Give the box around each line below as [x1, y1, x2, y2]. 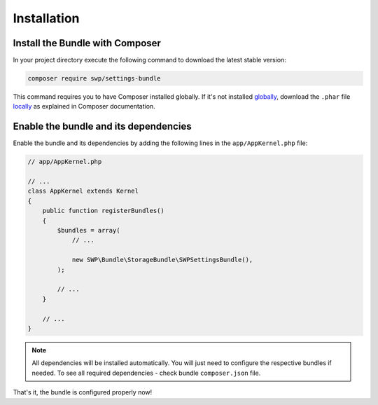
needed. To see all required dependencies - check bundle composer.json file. [31, 369, 261, 377]
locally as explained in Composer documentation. [13, 102, 155, 111]
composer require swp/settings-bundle [27, 74, 161, 83]
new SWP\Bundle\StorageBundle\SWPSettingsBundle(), [71, 256, 253, 264]
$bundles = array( [57, 226, 120, 235]
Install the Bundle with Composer [13, 37, 161, 49]
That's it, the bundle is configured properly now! [13, 388, 153, 397]
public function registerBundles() [42, 207, 164, 215]
